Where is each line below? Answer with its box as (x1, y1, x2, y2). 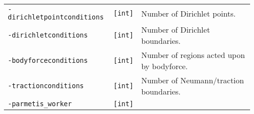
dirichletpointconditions (8, 13, 104, 21)
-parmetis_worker (8, 100, 72, 108)
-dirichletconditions (8, 31, 88, 39)
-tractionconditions (8, 82, 84, 90)
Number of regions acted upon (141, 49, 245, 60)
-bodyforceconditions (8, 57, 88, 64)
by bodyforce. (141, 60, 188, 72)
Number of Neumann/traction (141, 75, 244, 86)
